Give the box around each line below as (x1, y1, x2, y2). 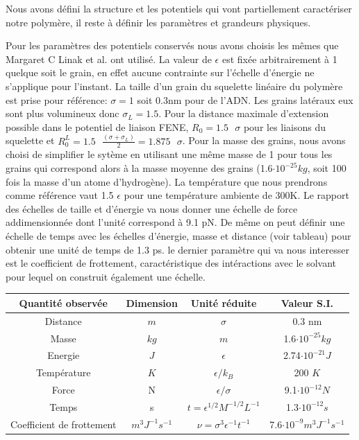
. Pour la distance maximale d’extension (158, 106, 329, 121)
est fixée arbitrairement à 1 (222, 51, 337, 66)
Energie (47, 348, 80, 362)
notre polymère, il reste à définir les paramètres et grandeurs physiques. (6, 15, 311, 29)
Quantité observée (19, 295, 108, 310)
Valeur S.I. (281, 295, 334, 310)
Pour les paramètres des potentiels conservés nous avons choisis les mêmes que (6, 38, 339, 53)
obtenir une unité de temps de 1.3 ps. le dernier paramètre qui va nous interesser (6, 242, 349, 256)
